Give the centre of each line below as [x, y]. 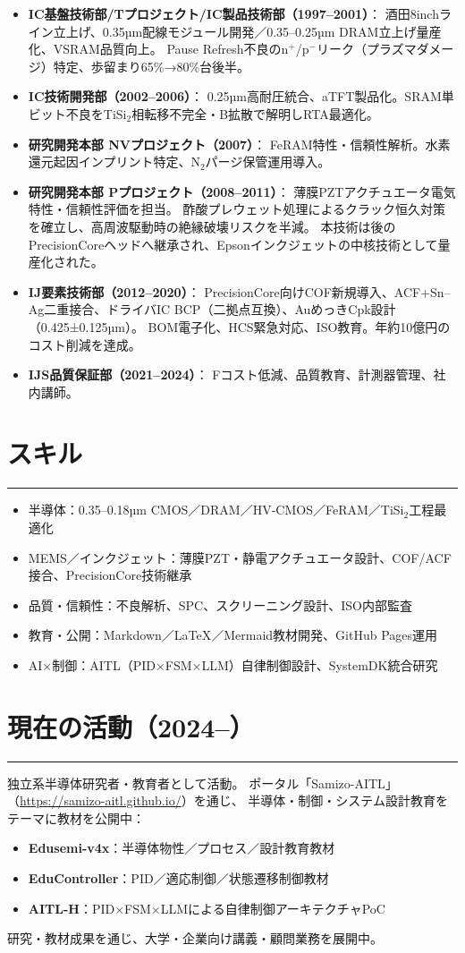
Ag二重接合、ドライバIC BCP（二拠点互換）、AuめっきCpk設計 [212, 309]
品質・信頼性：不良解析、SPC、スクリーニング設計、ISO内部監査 [220, 604]
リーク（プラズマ [366, 49]
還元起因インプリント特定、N [114, 162]
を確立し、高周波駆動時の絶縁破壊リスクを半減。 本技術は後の [212, 226]
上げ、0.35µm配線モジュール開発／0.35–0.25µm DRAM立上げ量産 [254, 31]
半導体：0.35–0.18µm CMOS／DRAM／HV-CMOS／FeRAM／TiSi [216, 510]
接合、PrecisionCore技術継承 [110, 575]
